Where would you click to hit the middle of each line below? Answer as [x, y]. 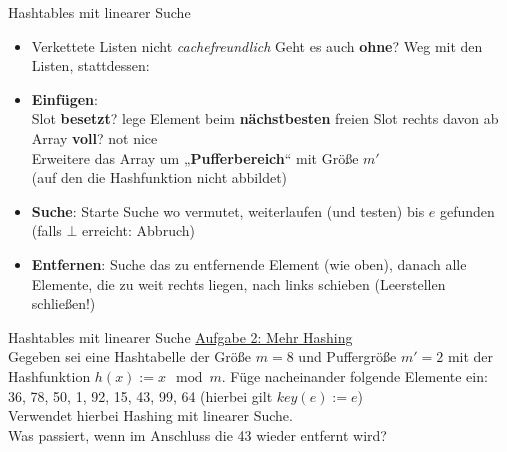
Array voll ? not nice [94, 137]
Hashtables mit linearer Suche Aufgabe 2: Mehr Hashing [180, 336]
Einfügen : [64, 98]
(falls [46, 230]
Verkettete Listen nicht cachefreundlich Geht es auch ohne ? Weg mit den [257, 45]
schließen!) [63, 303]
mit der [470, 356]
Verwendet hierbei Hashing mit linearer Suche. [150, 415]
